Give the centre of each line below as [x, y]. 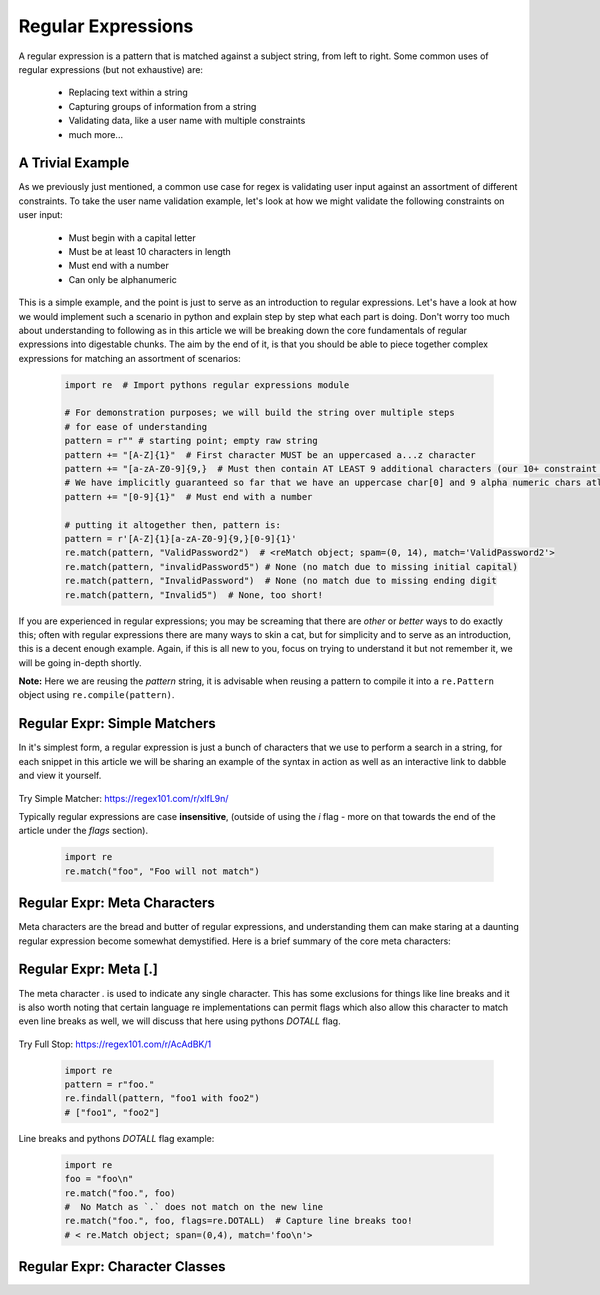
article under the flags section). [83, 831]
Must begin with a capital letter [132, 237]
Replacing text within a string [128, 92]
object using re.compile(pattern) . [96, 695]
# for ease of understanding [136, 426]
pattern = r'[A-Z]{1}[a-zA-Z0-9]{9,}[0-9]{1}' [180, 538]
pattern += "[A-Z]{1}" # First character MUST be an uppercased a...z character [270, 454]
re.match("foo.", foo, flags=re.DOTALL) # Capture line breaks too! [238, 1221]
